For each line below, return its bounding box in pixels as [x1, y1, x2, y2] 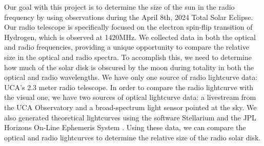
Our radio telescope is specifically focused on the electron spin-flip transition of [4, 22, 253, 32]
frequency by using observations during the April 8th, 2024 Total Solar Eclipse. [4, 11, 253, 22]
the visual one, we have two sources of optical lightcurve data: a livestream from [4, 92, 256, 102]
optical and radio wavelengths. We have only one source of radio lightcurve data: [4, 72, 258, 82]
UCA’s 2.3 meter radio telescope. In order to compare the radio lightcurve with [4, 81, 254, 92]
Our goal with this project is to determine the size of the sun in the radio [4, 2, 235, 12]
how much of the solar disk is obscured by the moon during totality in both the [4, 61, 254, 72]
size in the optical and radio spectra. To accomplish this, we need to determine [4, 51, 252, 62]
